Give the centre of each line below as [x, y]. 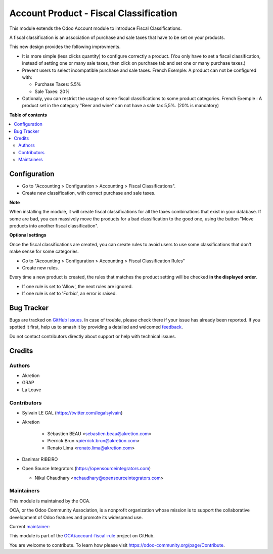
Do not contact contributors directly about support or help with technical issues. [93, 336]
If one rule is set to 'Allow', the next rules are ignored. [77, 286]
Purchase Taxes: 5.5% [58, 84]
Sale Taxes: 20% [52, 91]
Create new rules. [40, 268]
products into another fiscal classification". [54, 226]
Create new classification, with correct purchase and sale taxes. [89, 193]
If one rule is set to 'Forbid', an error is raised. [70, 294]
